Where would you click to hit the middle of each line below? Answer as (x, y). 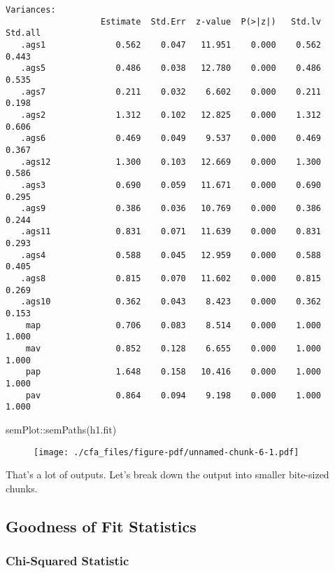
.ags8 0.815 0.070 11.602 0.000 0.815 (171, 279)
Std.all (23, 33)
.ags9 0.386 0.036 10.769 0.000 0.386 (171, 209)
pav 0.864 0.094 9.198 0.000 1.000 (173, 395)
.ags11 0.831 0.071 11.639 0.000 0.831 (171, 232)
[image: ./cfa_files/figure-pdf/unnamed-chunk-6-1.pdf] (166, 452)
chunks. (22, 488)
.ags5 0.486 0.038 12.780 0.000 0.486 (171, 68)
